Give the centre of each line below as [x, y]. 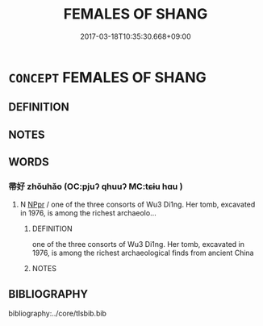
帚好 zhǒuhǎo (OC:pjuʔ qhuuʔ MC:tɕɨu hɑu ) [96, 186]
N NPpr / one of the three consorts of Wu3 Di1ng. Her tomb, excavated [138, 205]
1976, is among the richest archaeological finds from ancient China [143, 253]
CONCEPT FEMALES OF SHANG [108, 77]
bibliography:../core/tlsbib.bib [58, 313]
